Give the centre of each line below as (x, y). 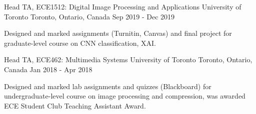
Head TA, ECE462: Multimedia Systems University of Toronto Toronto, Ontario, (128, 59)
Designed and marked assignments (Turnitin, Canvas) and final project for (118, 33)
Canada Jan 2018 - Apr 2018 (48, 69)
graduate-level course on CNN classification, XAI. (80, 43)
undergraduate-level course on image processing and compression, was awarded (125, 96)
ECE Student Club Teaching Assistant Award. (75, 105)
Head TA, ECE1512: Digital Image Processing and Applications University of (123, 6)
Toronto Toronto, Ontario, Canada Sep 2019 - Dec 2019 (89, 16)
